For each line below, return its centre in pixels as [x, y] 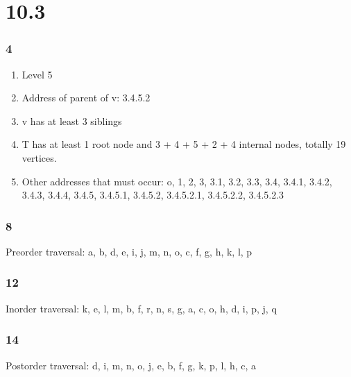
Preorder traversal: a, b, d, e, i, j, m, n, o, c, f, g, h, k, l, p [129, 251]
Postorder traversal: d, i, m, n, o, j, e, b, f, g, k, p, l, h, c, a [131, 365]
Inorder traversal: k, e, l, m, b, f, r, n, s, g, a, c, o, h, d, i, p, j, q [141, 308]
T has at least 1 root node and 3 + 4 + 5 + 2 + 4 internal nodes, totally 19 [184, 144]
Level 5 [37, 74]
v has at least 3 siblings [72, 120]
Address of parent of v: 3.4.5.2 [86, 98]
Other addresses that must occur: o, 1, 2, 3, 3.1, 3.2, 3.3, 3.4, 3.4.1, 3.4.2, [177, 181]
